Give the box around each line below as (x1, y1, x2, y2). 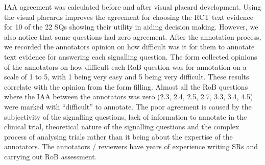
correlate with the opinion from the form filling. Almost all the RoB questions (4, 81, 248, 92)
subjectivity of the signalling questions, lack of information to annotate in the (4, 111, 247, 122)
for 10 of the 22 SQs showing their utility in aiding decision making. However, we (4, 21, 258, 32)
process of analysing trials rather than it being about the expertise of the (4, 131, 233, 142)
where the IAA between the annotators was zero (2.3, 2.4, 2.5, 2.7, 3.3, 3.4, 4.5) (4, 91, 253, 102)
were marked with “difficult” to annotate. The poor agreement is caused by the (4, 101, 252, 112)
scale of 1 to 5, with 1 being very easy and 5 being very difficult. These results (4, 71, 249, 82)
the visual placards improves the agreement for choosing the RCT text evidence (4, 11, 253, 22)
